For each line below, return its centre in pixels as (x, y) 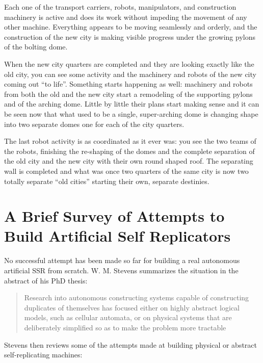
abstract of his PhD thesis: (46, 280)
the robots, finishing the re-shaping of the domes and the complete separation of (129, 151)
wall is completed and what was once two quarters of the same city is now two (126, 171)
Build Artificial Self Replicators (117, 236)
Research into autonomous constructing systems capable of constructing (137, 297)
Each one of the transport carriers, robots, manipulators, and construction (120, 7)
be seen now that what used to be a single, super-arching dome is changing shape (131, 113)
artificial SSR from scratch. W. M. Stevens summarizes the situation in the (121, 270)
